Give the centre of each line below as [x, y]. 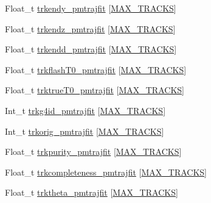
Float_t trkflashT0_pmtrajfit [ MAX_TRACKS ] [96, 69]
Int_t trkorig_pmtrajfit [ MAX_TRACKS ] [85, 131]
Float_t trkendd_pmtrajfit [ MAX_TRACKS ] [91, 49]
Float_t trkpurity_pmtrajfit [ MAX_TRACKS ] [93, 151]
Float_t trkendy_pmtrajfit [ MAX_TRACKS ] [91, 8]
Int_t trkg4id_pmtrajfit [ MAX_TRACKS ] [85, 110]
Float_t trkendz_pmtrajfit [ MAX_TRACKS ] [90, 28]
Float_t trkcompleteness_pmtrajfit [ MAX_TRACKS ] [106, 172]
